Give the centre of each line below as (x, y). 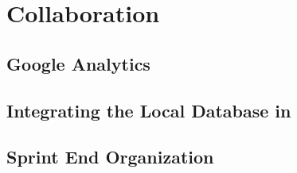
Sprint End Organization (110, 157)
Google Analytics (78, 63)
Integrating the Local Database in (149, 110)
